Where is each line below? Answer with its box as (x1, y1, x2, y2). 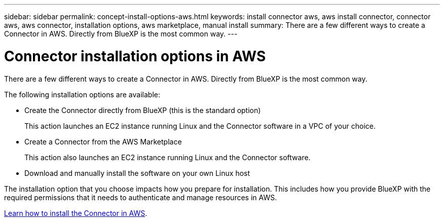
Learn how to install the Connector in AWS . (4, 208, 147, 217)
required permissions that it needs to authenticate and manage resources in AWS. (4, 193, 277, 202)
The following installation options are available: (4, 90, 160, 99)
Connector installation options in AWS (4, 47, 266, 65)
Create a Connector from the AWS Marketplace (24, 137, 182, 146)
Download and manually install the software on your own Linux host (24, 168, 250, 177)
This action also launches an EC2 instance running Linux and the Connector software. (24, 153, 311, 162)
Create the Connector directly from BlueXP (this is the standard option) (24, 105, 261, 115)
